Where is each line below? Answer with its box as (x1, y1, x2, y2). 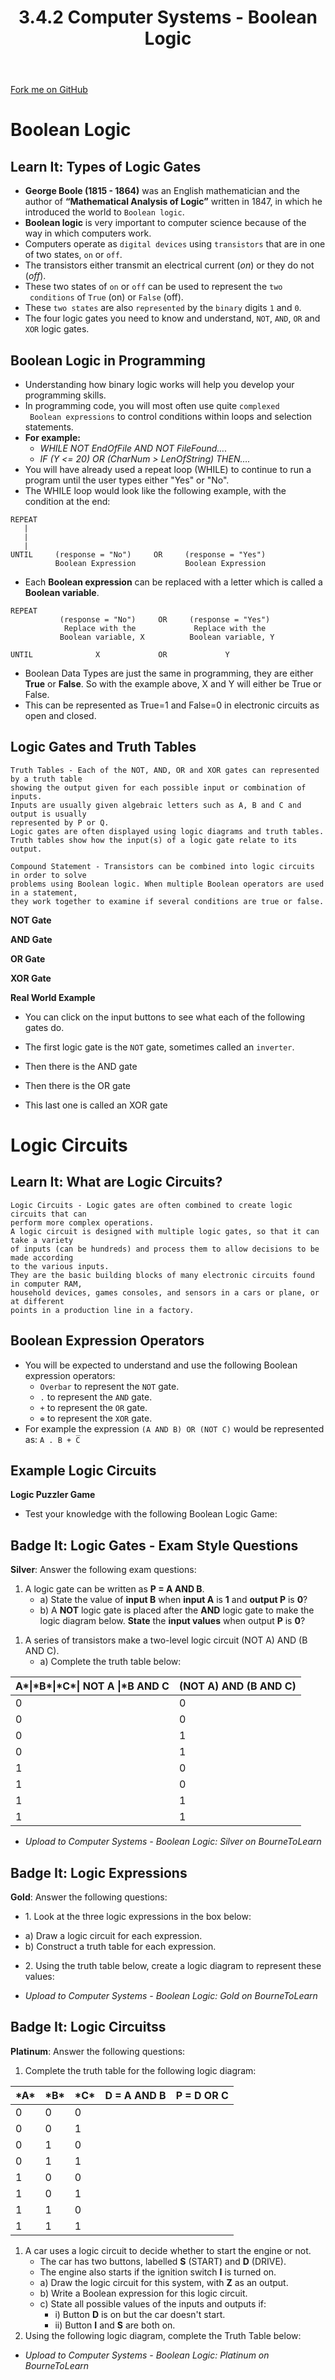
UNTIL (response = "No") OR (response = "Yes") (10, 550, 267, 560)
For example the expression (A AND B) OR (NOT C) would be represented (24, 1422, 325, 1435)
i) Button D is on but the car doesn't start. (54, 2308, 226, 2320)
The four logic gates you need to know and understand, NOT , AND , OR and (24, 312, 321, 325)
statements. (24, 421, 74, 433)
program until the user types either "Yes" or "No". (24, 474, 230, 486)
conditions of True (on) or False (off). (29, 291, 184, 303)
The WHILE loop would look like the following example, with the (24, 485, 287, 496)
